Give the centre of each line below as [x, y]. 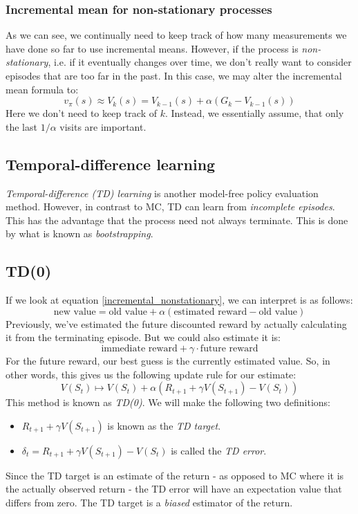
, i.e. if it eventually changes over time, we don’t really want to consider [200, 62]
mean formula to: [42, 89]
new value [75, 312]
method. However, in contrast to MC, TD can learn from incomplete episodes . [170, 206]
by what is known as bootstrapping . [79, 233]
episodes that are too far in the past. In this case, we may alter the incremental [174, 75]
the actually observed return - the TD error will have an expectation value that [174, 489]
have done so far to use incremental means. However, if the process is [152, 48]
